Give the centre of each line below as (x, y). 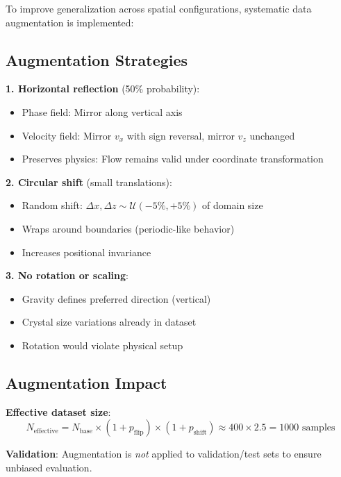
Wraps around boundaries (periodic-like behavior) (128, 228)
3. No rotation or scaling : (67, 275)
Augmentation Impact (86, 382)
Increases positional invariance (86, 252)
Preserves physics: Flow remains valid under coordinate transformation (173, 159)
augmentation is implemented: (70, 22)
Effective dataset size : (58, 411)
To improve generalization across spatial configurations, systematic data (159, 8)
